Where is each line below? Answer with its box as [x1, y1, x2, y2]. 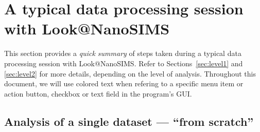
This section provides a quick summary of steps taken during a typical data [4, 48, 241, 59]
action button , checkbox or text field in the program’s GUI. [4, 88, 192, 99]
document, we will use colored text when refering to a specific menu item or [4, 78, 244, 89]
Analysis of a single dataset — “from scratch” [4, 113, 254, 129]
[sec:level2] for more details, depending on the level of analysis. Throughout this [4, 68, 256, 79]
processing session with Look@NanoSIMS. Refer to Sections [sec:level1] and [4, 58, 243, 68]
